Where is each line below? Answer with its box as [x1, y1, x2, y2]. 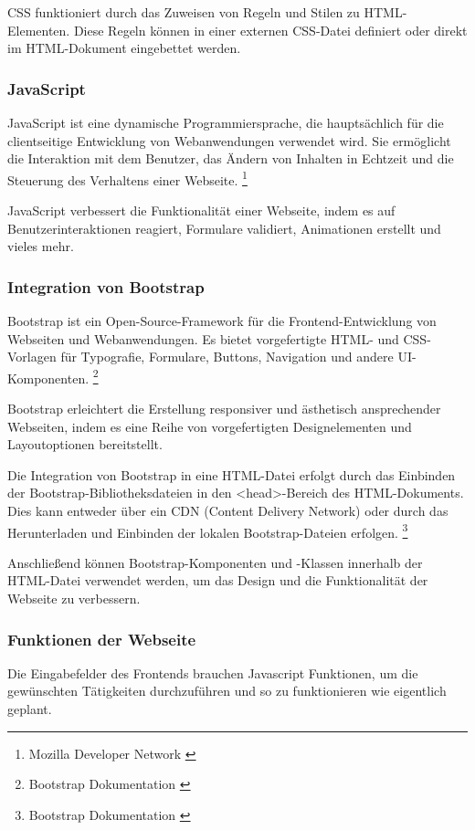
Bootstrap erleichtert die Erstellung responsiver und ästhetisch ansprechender [7, 399, 441, 418]
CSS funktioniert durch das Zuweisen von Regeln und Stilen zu [7, 3, 360, 21]
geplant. [7, 699, 52, 719]
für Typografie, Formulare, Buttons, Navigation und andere [60, 347, 394, 366]
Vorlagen [7, 347, 57, 366]
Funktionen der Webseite [7, 627, 196, 650]
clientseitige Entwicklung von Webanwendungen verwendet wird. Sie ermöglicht [7, 131, 451, 150]
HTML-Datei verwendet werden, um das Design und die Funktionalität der [7, 571, 428, 590]
